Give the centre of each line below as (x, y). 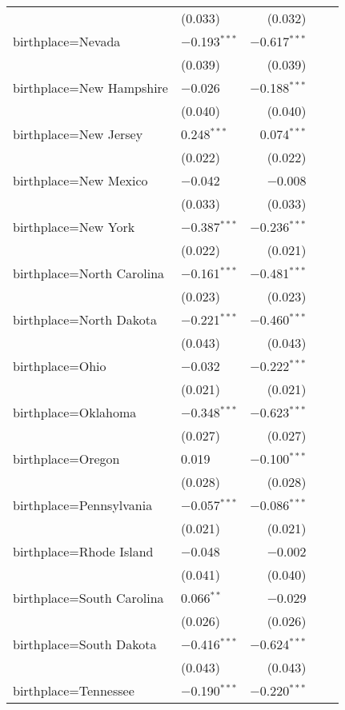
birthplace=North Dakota (85, 319)
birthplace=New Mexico (80, 180)
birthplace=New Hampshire (90, 88)
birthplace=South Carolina (88, 598)
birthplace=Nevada (67, 41)
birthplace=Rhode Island (83, 551)
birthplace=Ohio (60, 366)
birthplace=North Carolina (89, 273)
